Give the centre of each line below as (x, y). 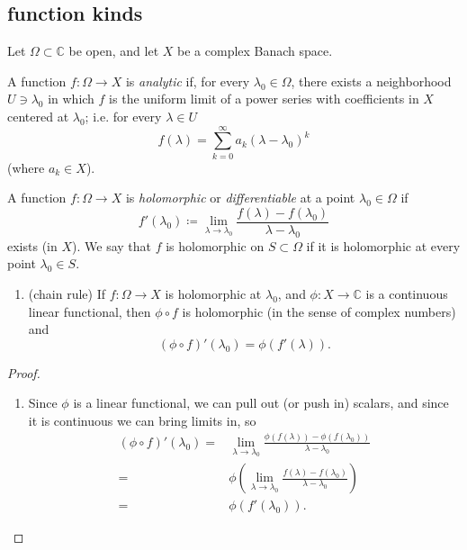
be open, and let (114, 51)
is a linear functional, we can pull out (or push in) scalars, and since (261, 403)
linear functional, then (90, 311)
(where (26, 167)
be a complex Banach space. (255, 51)
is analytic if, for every (188, 81)
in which (71, 99)
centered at (38, 116)
